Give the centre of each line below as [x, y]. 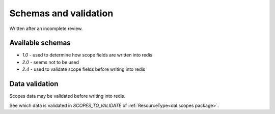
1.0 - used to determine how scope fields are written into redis [87, 55]
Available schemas [40, 43]
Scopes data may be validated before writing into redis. [67, 96]
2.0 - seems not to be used [50, 62]
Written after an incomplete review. [46, 28]
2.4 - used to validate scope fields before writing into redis [84, 69]
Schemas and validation [61, 13]
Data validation [34, 84]
